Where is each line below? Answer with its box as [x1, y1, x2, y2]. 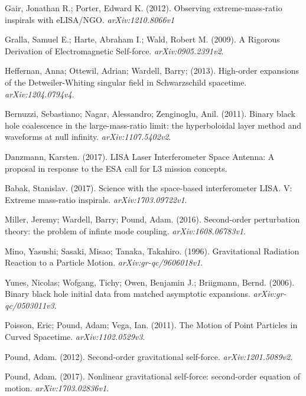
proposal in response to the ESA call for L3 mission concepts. [5, 162, 227, 174]
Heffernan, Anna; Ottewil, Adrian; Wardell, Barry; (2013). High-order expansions [5, 64, 300, 77]
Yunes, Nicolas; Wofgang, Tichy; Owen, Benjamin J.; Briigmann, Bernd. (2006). [5, 276, 295, 288]
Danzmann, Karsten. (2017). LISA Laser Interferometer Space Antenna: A [5, 150, 275, 162]
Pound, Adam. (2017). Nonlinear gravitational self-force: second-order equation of [5, 370, 300, 382]
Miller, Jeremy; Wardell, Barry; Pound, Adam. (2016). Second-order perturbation [5, 213, 300, 225]
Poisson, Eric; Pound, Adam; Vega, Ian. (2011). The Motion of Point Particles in [5, 319, 298, 331]
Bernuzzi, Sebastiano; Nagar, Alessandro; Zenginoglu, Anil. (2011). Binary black [5, 107, 295, 120]
